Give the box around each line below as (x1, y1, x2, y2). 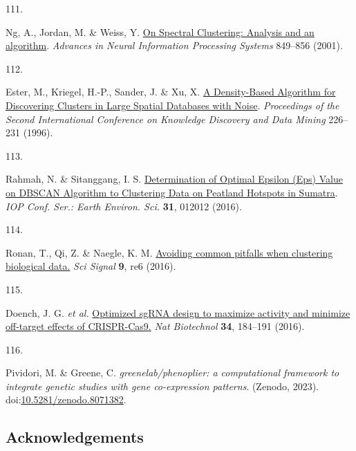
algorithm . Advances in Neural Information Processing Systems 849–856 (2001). (6, 38, 343, 53)
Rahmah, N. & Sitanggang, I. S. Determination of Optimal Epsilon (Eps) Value (6, 172, 343, 186)
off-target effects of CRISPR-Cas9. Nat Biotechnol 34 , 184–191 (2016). (6, 319, 305, 333)
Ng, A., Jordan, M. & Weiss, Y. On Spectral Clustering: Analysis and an (6, 24, 315, 39)
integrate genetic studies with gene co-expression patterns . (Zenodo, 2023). (6, 378, 319, 393)
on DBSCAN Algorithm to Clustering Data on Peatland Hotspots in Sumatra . (6, 185, 338, 199)
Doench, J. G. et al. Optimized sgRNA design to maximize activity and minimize (6, 305, 350, 320)
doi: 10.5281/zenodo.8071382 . (6, 392, 127, 407)
